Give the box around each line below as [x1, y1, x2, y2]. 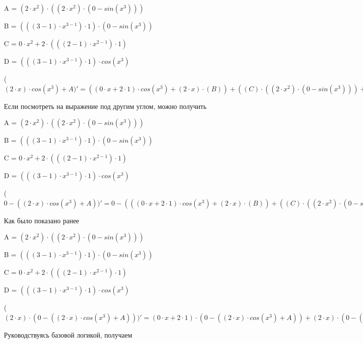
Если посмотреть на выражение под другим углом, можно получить [4, 101, 207, 111]
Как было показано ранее [4, 215, 79, 225]
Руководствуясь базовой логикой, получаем [4, 329, 132, 340]
